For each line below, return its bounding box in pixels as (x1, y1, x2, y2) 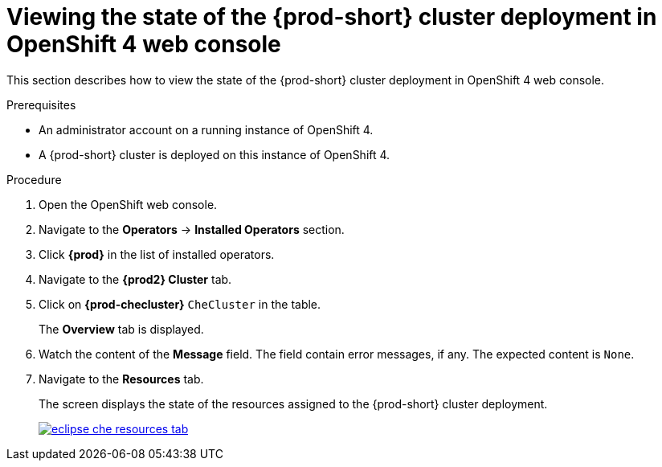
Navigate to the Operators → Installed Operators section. (39, 222, 345, 236)
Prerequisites (6, 97, 76, 112)
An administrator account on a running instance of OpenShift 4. (39, 122, 374, 137)
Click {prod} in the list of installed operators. (39, 247, 275, 261)
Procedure (6, 172, 62, 186)
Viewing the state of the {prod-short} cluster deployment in (6, 3, 657, 31)
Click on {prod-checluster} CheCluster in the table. (39, 297, 321, 311)
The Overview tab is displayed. (39, 322, 204, 336)
